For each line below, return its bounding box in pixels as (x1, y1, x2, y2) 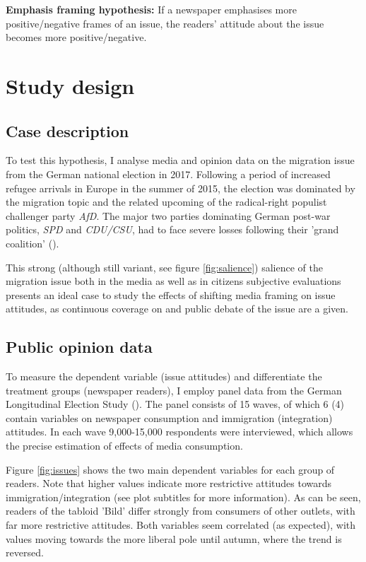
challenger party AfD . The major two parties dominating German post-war (6, 208, 331, 223)
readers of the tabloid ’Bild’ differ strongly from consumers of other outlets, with (6, 503, 355, 518)
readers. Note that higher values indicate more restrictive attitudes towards (6, 476, 332, 491)
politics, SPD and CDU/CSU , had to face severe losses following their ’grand (6, 222, 339, 237)
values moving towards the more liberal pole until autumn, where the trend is (6, 531, 342, 546)
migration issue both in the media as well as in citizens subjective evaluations (6, 274, 341, 288)
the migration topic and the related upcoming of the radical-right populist (6, 194, 327, 209)
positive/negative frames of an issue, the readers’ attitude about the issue (6, 16, 324, 30)
